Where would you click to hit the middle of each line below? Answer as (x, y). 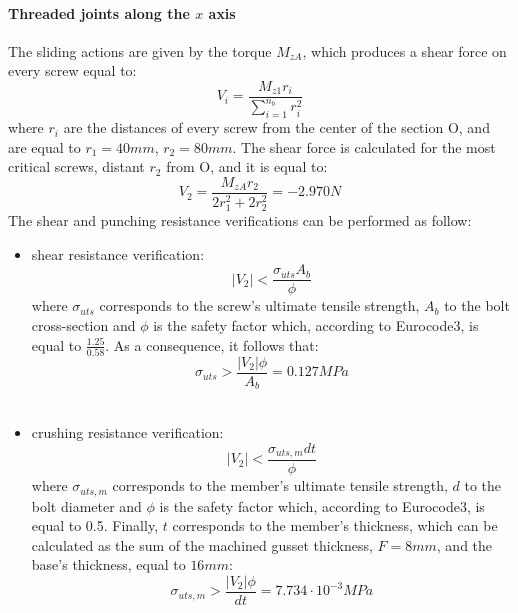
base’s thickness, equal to (108, 564)
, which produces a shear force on (404, 50)
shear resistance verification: (118, 253)
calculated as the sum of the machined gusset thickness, (202, 544)
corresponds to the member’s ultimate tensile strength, (280, 485)
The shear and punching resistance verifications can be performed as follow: (240, 220)
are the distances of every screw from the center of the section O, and (276, 127)
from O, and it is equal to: (247, 166)
